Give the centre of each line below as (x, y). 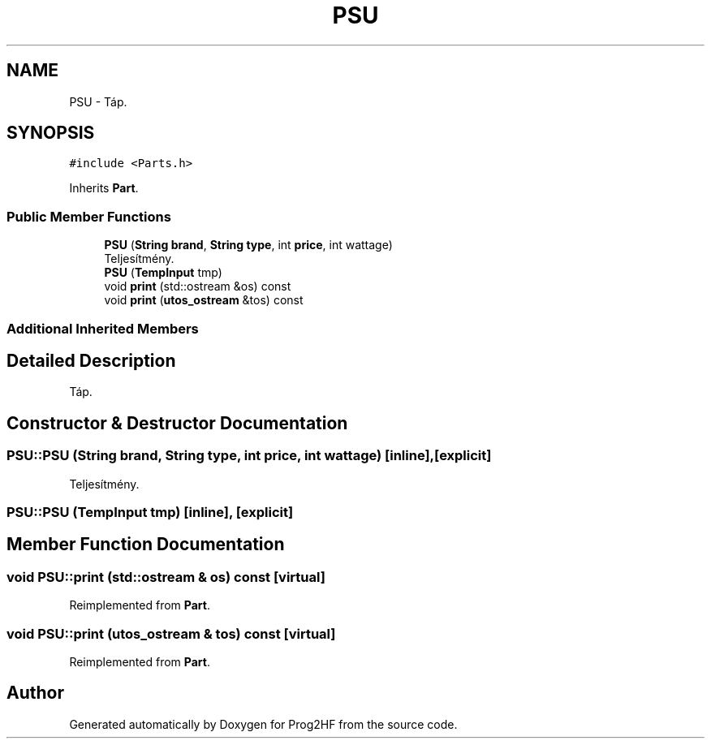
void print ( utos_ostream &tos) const (204, 300)
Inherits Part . (104, 188)
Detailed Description (91, 360)
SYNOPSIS (51, 133)
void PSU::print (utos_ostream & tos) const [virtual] (171, 633)
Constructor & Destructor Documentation (177, 423)
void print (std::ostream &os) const (198, 286)
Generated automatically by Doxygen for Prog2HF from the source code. (263, 724)
